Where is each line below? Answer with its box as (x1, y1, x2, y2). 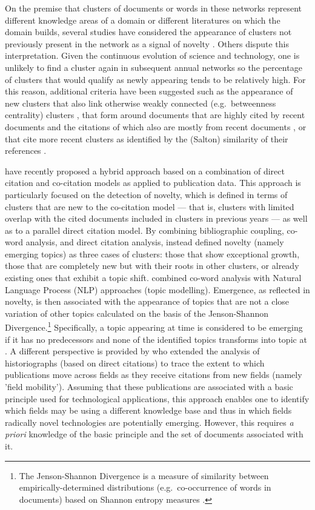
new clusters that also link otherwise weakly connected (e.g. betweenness (5, 96, 276, 109)
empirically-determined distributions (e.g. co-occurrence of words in (19, 481, 271, 494)
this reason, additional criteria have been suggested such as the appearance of (5, 85, 293, 98)
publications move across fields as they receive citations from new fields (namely (5, 368, 302, 381)
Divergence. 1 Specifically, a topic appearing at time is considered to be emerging (5, 319, 303, 334)
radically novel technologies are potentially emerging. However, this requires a (5, 416, 294, 428)
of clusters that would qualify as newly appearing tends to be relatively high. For (5, 73, 306, 85)
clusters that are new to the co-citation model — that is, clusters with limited (5, 200, 294, 213)
